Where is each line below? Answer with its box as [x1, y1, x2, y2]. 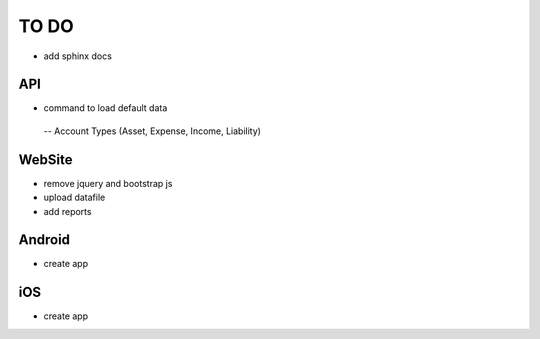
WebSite [18, 151, 73, 168]
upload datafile [43, 191, 106, 204]
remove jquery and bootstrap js [43, 177, 173, 189]
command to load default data [43, 102, 168, 114]
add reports [43, 205, 92, 217]
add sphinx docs [43, 50, 112, 62]
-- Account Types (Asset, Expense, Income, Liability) [43, 125, 262, 137]
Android [18, 231, 70, 249]
